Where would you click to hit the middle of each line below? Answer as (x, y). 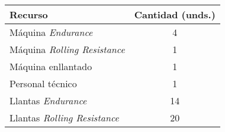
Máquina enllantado (51, 66)
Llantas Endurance (48, 100)
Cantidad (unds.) (175, 14)
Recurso (29, 14)
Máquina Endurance (51, 32)
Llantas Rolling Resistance (64, 118)
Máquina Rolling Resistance (67, 49)
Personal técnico (43, 83)
